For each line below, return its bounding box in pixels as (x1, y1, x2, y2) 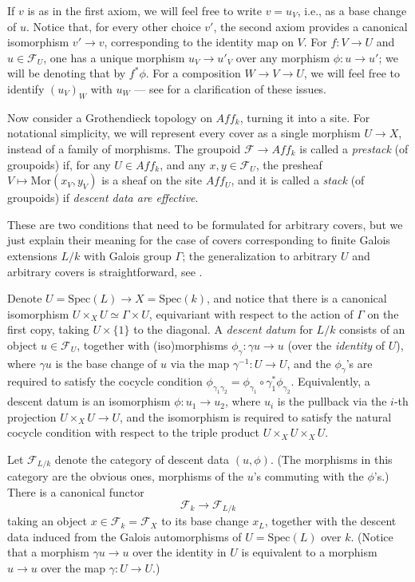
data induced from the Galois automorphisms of (7, 528, 242, 544)
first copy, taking (7, 321, 89, 338)
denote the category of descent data (54, 451, 230, 468)
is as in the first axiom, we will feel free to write (27, 2, 262, 18)
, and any (160, 156, 206, 172)
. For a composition (145, 65, 241, 81)
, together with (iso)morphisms (77, 336, 228, 353)
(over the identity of (287, 336, 385, 353)
